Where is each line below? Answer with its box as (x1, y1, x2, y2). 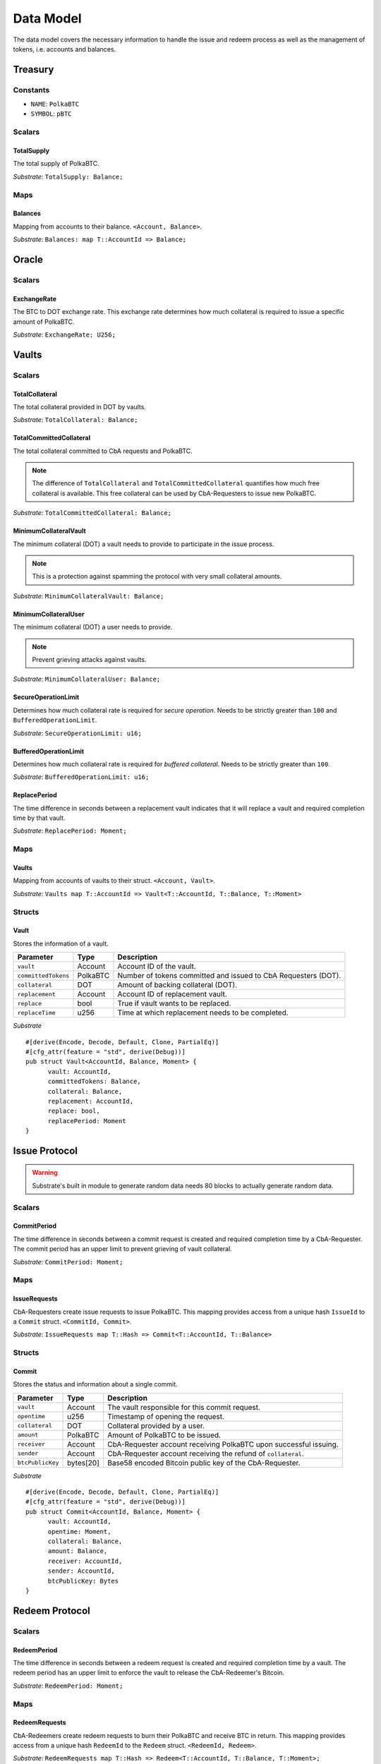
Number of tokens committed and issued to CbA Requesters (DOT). (117, 971, 341, 981)
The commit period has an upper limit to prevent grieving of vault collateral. (13, 1245, 232, 1253)
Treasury (13, 64, 54, 75)
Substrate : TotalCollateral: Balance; (13, 416, 138, 424)
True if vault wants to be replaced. (117, 998, 231, 1008)
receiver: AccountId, (47, 1557, 123, 1565)
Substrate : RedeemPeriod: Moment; (13, 1681, 123, 1690)
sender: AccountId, (47, 1567, 116, 1575)
